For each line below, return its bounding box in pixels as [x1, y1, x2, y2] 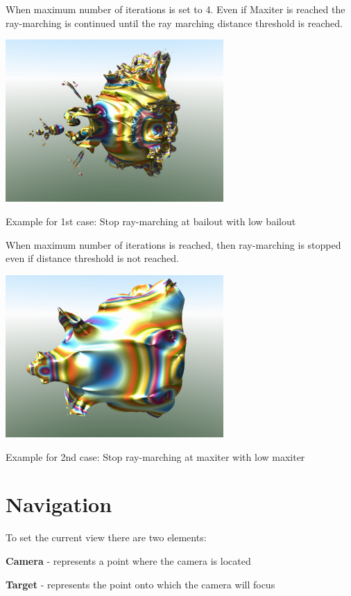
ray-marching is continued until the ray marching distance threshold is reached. [6, 15, 343, 30]
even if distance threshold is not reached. [6, 251, 179, 265]
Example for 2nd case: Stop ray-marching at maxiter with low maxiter [6, 449, 305, 464]
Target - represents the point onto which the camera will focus [6, 577, 275, 591]
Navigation [6, 490, 112, 518]
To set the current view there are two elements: [6, 530, 207, 545]
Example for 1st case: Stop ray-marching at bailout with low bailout [6, 214, 296, 229]
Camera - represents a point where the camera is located [6, 553, 251, 568]
